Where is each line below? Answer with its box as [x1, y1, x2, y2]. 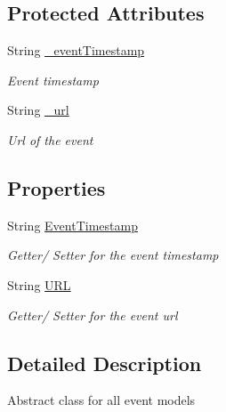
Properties [7, 174, 106, 201]
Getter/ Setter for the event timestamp [7, 246, 219, 264]
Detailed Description [7, 349, 202, 376]
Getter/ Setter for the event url [7, 305, 178, 324]
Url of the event [7, 130, 93, 149]
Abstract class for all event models [7, 391, 196, 409]
